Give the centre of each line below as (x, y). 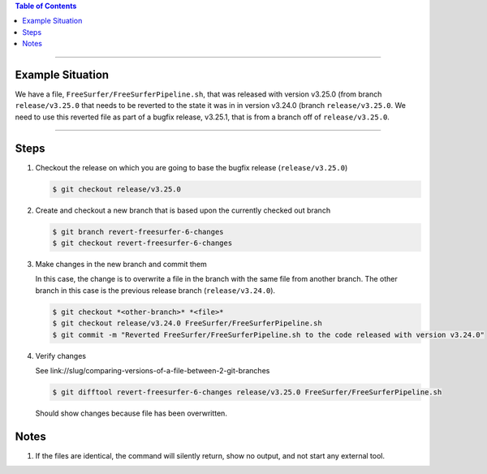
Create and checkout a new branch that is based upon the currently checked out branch (183, 210)
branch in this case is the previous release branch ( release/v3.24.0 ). (155, 290)
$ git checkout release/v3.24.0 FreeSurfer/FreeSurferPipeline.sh (187, 323)
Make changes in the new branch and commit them (121, 265)
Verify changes (61, 355)
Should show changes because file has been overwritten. (131, 413)
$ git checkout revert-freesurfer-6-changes (142, 243)
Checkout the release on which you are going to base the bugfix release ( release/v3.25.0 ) (192, 167)
